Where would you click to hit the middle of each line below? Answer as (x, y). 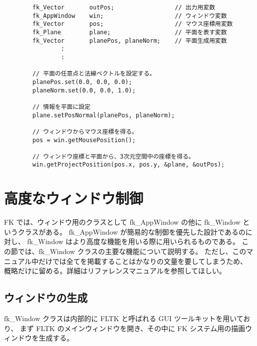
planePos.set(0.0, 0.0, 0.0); (82, 82)
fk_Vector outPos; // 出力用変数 (124, 7)
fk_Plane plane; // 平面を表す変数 (130, 32)
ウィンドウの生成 (46, 298)
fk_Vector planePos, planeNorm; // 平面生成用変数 (130, 41)
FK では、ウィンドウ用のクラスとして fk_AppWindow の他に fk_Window (122, 222)
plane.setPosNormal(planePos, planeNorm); (104, 115)
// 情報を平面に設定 (61, 107)
